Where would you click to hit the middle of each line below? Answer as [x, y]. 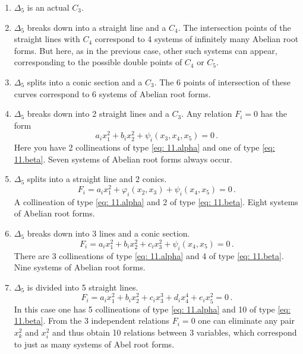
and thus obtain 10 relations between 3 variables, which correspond [174, 332]
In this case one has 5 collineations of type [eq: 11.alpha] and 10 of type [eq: [152, 309]
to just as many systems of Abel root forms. [94, 344]
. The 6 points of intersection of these [222, 82]
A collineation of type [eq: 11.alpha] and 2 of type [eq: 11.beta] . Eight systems [156, 201]
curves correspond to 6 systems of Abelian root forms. [112, 93]
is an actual [48, 7]
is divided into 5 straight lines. [83, 287]
